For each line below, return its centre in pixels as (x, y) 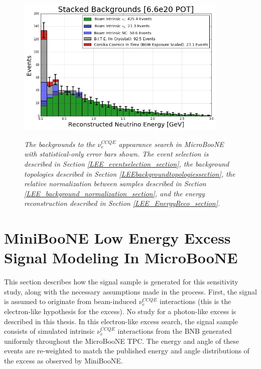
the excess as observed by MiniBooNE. (63, 360)
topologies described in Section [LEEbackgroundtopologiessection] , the (130, 173)
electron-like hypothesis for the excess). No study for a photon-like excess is (120, 311)
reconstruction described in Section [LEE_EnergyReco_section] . (122, 203)
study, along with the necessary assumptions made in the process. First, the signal (130, 291)
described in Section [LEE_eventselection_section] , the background (127, 163)
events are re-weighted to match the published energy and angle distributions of (127, 351)
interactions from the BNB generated (175, 331)
